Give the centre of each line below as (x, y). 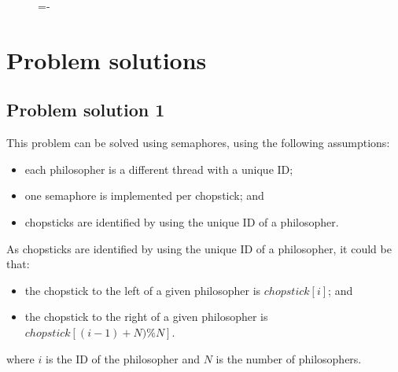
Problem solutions (107, 59)
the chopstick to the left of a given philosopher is (143, 290)
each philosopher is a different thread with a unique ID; (159, 169)
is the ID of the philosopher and (123, 358)
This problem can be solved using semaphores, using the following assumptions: (198, 143)
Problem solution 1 (86, 110)
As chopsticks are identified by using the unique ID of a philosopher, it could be (199, 248)
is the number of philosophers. (289, 358)
